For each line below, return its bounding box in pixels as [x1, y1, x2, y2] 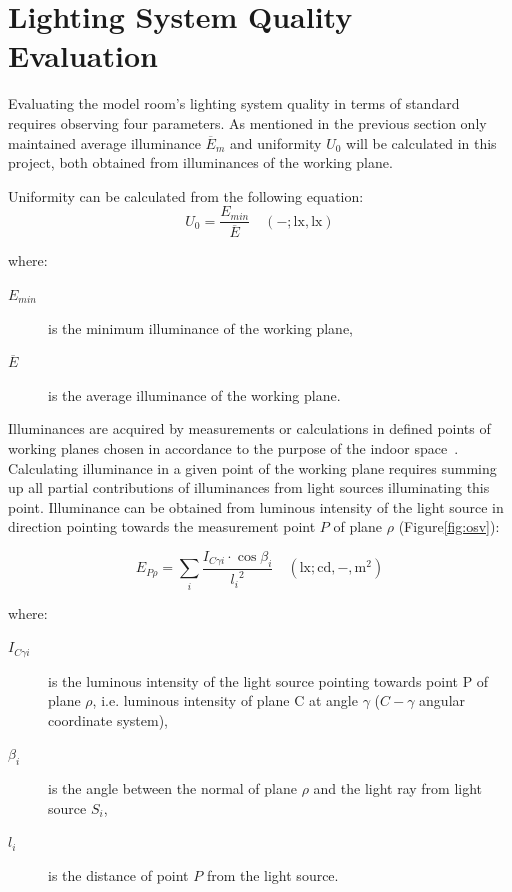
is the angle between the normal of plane [48, 778, 297, 799]
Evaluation [8, 35, 158, 76]
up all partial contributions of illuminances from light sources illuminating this [8, 477, 490, 498]
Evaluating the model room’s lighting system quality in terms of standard [8, 93, 460, 114]
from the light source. [206, 864, 339, 885]
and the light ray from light [313, 778, 483, 799]
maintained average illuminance [8, 132, 201, 153]
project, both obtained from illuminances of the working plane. [8, 152, 393, 173]
